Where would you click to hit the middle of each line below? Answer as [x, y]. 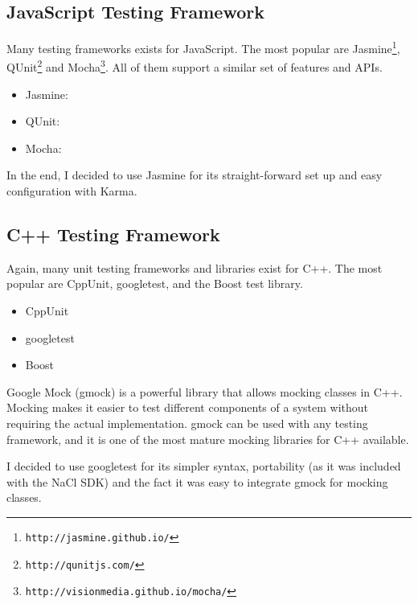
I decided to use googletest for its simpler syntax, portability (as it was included [204, 466]
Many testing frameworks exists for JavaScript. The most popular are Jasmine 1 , [203, 47]
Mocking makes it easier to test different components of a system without [188, 407]
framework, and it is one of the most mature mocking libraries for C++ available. [208, 439]
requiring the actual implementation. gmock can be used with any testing [187, 423]
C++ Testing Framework [113, 234]
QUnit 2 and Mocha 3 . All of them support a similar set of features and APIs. [195, 66]
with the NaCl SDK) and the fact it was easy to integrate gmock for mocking [197, 481]
